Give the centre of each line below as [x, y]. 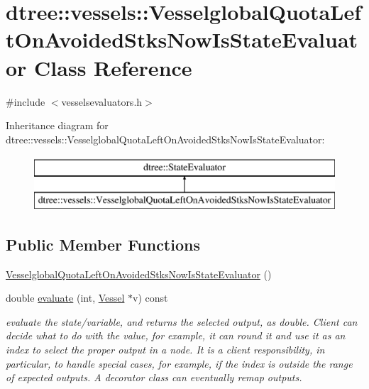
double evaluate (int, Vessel [65, 298]
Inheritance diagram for [57, 125]
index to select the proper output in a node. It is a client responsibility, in [165, 350]
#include [26, 101]
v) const [150, 298]
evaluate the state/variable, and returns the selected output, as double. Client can [182, 321]
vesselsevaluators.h [102, 101]
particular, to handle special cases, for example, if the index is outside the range [179, 363]
